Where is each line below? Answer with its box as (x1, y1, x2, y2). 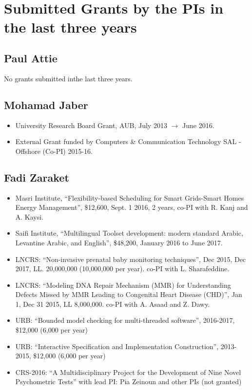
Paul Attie (4, 50, 58, 65)
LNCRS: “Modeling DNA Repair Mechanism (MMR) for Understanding (15, 279, 231, 290)
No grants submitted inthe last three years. (4, 73, 133, 83)
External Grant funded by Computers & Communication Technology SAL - (15, 136, 241, 147)
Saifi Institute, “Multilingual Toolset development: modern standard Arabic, (15, 228, 243, 238)
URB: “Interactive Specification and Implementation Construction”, (15, 341, 219, 351)
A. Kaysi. (15, 211, 44, 222)
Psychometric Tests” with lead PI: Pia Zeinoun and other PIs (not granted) (15, 376, 242, 387)
